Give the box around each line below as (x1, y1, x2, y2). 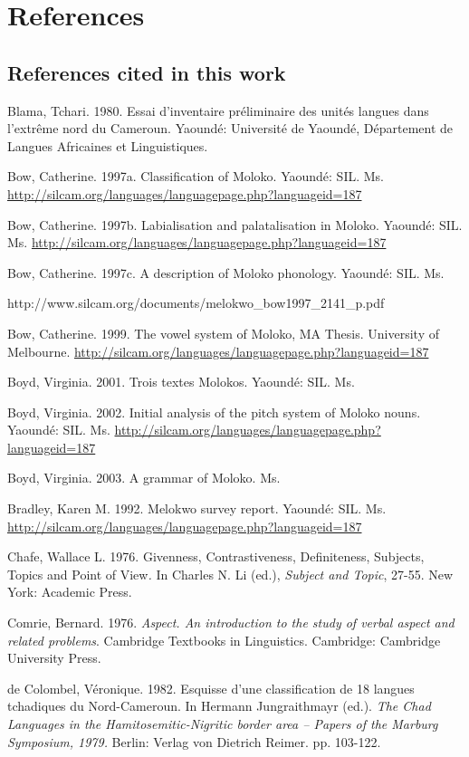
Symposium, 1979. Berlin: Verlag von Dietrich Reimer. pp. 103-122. (7, 732, 381, 751)
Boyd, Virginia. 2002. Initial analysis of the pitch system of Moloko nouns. (7, 402, 421, 421)
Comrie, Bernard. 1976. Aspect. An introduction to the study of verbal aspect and (7, 613, 455, 632)
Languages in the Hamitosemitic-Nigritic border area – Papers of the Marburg (7, 714, 438, 733)
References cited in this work (7, 58, 286, 86)
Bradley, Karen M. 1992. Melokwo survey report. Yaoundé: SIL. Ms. (7, 499, 387, 518)
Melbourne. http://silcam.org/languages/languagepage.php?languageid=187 (7, 341, 429, 360)
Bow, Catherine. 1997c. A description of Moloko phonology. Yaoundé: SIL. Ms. (7, 263, 445, 282)
